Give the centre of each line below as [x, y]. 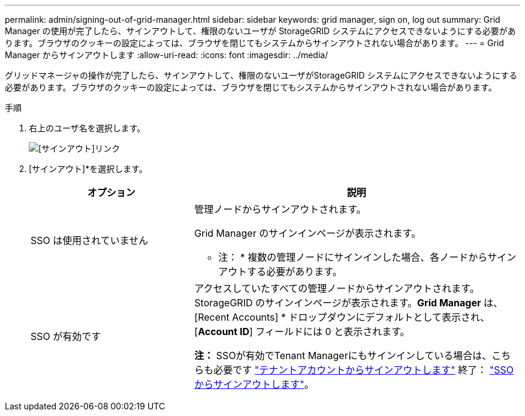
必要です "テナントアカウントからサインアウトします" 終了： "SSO [363, 370]
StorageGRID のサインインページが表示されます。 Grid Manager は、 [349, 303]
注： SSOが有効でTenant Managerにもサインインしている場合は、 [343, 355]
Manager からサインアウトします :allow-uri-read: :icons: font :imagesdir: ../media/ [167, 55]
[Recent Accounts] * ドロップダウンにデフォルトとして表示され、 [342, 317]
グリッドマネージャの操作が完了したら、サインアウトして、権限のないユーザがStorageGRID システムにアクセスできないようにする [261, 75]
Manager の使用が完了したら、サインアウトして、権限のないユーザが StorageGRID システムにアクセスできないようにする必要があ [260, 31]
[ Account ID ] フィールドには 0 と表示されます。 [302, 331]
